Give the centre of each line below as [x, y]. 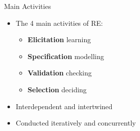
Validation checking [60, 73]
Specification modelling [66, 56]
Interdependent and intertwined [64, 106]
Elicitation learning [59, 39]
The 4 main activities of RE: [59, 23]
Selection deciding [57, 89]
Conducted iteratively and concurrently [76, 123]
